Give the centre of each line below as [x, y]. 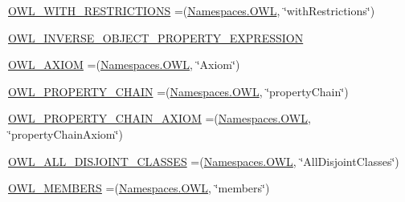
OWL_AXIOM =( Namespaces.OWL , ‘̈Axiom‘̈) [124, 65]
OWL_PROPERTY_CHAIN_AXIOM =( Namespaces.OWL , [160, 118]
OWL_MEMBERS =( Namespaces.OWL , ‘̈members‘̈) [139, 188]
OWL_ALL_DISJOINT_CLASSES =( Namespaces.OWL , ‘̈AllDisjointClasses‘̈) [204, 161]
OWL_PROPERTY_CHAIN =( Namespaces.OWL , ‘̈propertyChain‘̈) [178, 91]
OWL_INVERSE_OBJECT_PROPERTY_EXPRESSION [156, 37]
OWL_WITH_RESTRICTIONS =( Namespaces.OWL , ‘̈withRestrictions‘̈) [192, 10]
